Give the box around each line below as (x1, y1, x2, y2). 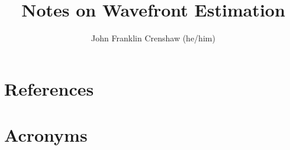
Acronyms (4, 123, 88, 147)
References (4, 76, 94, 100)
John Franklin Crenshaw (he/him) (91, 32, 215, 44)
